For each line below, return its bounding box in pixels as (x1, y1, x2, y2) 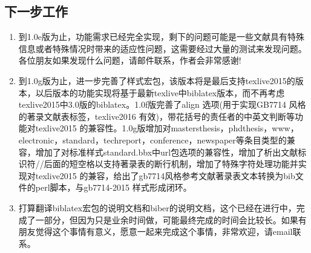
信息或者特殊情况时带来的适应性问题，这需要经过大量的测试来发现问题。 (18, 42, 307, 54)
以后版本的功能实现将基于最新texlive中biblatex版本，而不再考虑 (35, 86, 285, 99)
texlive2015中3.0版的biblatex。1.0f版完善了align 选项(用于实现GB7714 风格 (18, 98, 306, 111)
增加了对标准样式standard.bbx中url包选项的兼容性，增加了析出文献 (35, 145, 298, 158)
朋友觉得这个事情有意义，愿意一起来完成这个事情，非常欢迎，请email (18, 225, 293, 238)
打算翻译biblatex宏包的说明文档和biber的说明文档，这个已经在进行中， (18, 201, 296, 214)
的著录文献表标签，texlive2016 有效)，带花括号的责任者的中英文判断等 (18, 110, 295, 122)
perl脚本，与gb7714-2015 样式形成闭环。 (35, 181, 192, 194)
